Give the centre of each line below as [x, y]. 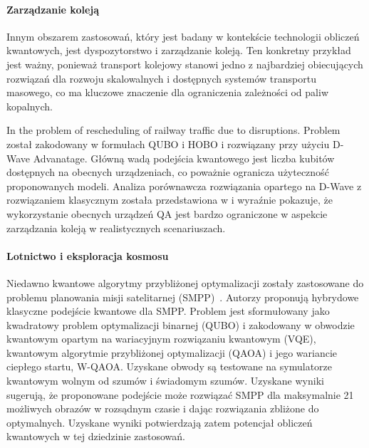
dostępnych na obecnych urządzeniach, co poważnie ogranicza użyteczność [168, 172]
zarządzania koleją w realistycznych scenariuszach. [116, 228]
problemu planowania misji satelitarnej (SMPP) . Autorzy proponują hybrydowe [183, 297]
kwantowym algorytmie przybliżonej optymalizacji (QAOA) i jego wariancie [172, 352]
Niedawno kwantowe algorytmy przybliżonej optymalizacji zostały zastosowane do [185, 282]
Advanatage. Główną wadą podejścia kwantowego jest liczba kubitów [184, 158]
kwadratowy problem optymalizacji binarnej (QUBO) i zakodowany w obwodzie [181, 324]
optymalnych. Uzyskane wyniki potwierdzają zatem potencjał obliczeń [160, 422]
